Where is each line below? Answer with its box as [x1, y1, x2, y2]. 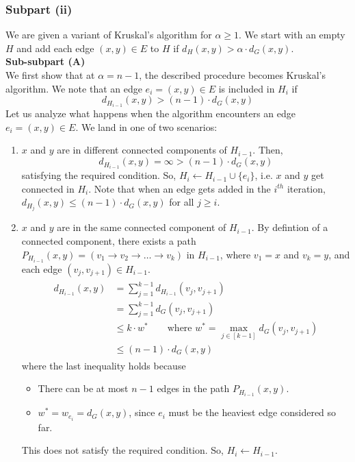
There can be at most [38, 381, 129, 396]
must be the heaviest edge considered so [168, 405, 337, 420]
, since [129, 405, 155, 420]
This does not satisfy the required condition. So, [21, 443, 224, 457]
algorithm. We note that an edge [5, 81, 142, 95]
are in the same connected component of [57, 220, 226, 234]
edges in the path [157, 381, 230, 396]
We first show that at [5, 68, 95, 82]
